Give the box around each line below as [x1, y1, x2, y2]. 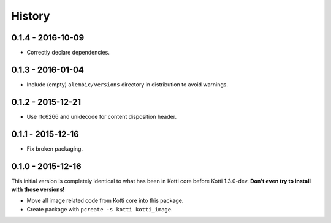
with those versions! [11, 186, 65, 193]
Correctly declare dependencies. [26, 49, 110, 56]
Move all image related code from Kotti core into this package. [26, 197, 184, 205]
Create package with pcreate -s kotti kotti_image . [26, 205, 173, 213]
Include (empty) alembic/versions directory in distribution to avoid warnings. [26, 80, 229, 88]
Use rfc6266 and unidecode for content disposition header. [26, 113, 177, 120]
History [11, 9, 50, 23]
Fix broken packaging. [26, 145, 83, 153]
